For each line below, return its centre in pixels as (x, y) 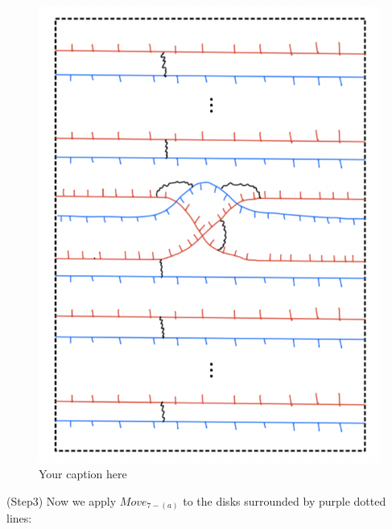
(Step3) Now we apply (62, 500)
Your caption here (83, 474)
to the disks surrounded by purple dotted (285, 500)
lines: (19, 518)
